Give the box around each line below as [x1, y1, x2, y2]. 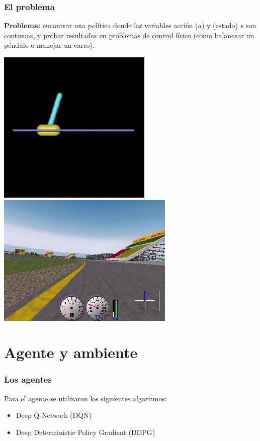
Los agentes [4, 373, 52, 386]
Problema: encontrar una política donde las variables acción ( [4, 20, 198, 31]
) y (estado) [201, 20, 238, 31]
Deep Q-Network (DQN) [16, 410, 92, 420]
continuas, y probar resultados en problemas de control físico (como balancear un [4, 30, 254, 40]
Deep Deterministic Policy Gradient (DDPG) [16, 426, 155, 437]
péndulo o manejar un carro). [4, 40, 95, 50]
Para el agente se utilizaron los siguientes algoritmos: [4, 393, 167, 403]
